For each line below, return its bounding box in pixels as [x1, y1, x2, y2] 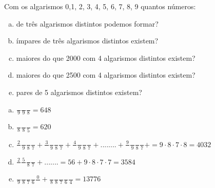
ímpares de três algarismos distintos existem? [16, 35, 159, 46]
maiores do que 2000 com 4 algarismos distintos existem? [16, 52, 196, 63]
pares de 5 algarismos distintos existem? [16, 86, 142, 97]
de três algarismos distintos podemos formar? [16, 18, 159, 29]
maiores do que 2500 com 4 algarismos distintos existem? [16, 69, 196, 80]
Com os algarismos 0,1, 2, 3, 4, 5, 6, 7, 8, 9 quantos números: [4, 1, 196, 11]
